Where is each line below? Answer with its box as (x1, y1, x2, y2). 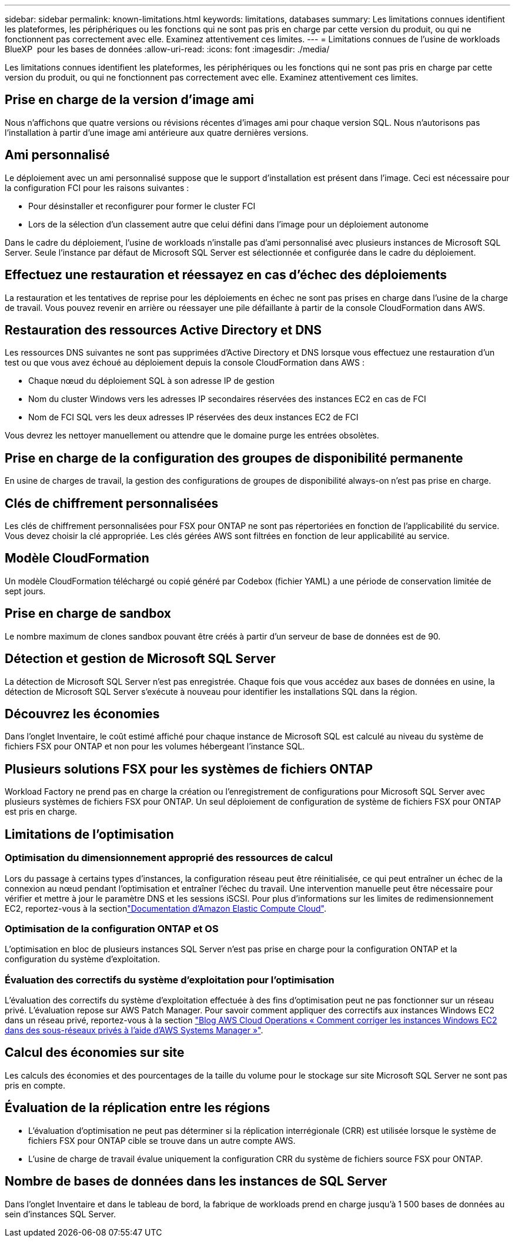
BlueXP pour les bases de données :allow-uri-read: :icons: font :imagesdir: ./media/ (5, 44, 330, 54)
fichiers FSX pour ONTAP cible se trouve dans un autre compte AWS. (28, 1135, 296, 1146)
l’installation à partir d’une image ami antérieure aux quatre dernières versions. (5, 127, 309, 138)
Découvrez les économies (5, 707, 160, 722)
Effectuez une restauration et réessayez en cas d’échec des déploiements (5, 267, 447, 283)
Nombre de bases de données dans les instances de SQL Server (5, 1174, 387, 1189)
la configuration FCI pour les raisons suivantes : (5, 182, 189, 193)
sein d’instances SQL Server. (5, 1208, 116, 1219)
